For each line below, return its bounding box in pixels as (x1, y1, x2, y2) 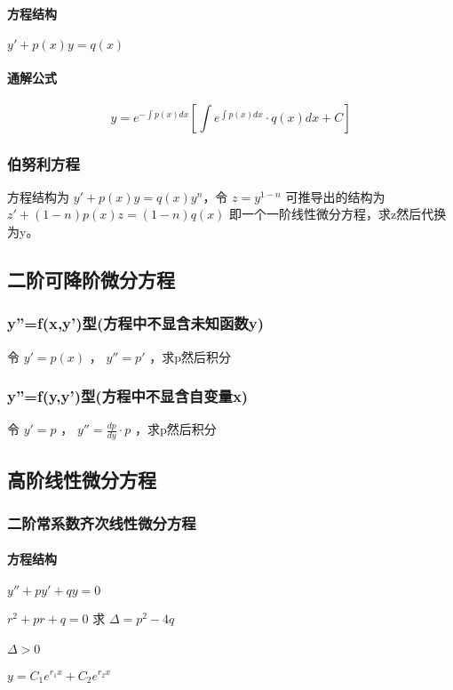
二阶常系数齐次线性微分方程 (7, 511, 196, 534)
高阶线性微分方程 (7, 465, 156, 493)
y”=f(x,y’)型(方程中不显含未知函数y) (7, 312, 265, 334)
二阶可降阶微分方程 (7, 265, 175, 293)
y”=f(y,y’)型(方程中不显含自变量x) (7, 385, 249, 407)
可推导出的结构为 (285, 187, 385, 205)
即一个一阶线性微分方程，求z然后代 (229, 205, 434, 223)
